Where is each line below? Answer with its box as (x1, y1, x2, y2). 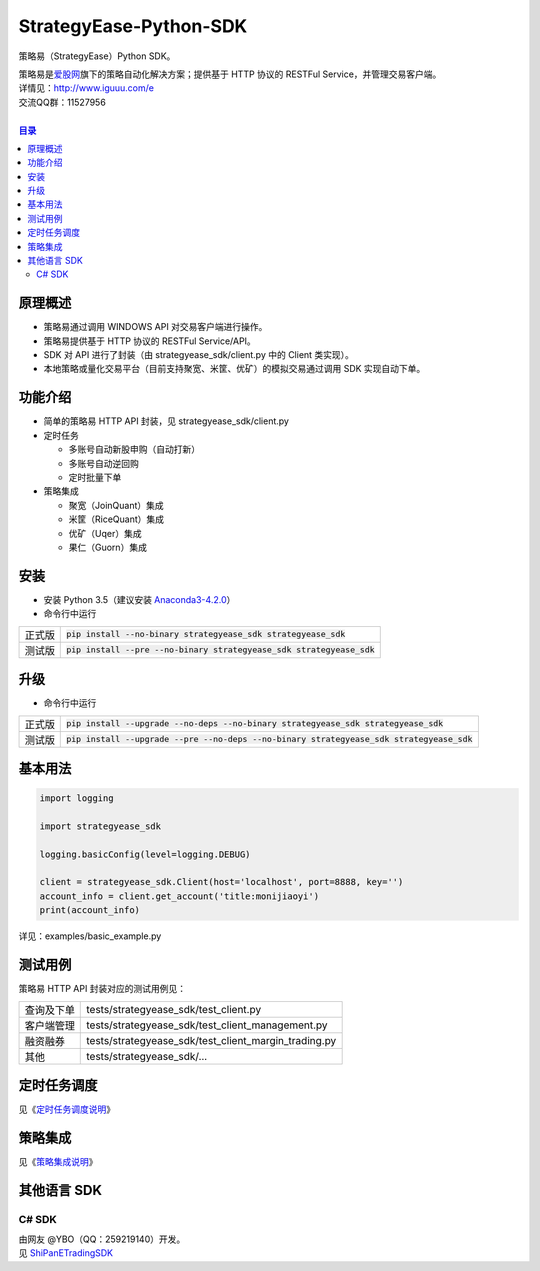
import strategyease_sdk (39, 820, 162, 832)
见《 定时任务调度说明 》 (18, 1103, 115, 1115)
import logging (39, 793, 114, 804)
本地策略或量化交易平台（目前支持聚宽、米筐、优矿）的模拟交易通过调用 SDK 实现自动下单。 (43, 363, 426, 375)
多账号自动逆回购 (68, 457, 139, 469)
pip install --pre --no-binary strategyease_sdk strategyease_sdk (66, 645, 375, 655)
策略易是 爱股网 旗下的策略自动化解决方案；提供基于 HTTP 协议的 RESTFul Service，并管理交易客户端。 (18, 68, 442, 80)
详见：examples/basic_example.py (18, 930, 162, 942)
